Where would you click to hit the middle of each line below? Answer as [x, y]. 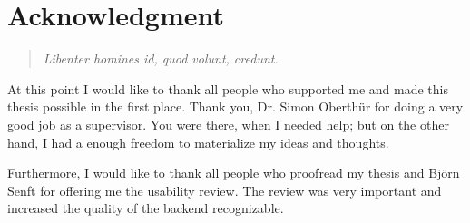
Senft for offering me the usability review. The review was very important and [225, 190]
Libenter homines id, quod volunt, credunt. [161, 58]
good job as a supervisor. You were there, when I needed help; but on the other [228, 124]
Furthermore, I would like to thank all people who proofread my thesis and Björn [234, 173]
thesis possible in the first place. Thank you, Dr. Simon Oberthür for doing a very [235, 107]
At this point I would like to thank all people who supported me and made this [228, 88]
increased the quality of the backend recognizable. [146, 208]
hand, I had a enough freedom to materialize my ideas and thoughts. [198, 142]
